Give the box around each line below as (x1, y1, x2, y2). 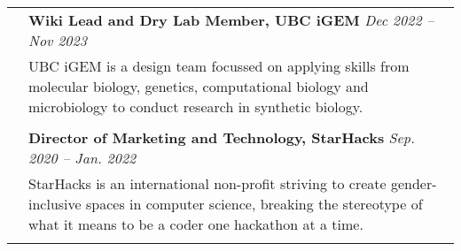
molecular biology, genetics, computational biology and (28, 76, 369, 96)
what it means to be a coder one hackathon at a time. (28, 214, 363, 234)
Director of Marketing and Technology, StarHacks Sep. (28, 127, 415, 148)
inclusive (28, 194, 82, 214)
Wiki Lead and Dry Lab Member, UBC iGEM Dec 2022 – (28, 10, 434, 30)
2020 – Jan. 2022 (28, 148, 137, 168)
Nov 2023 (28, 30, 87, 50)
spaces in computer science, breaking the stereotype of (85, 194, 423, 214)
